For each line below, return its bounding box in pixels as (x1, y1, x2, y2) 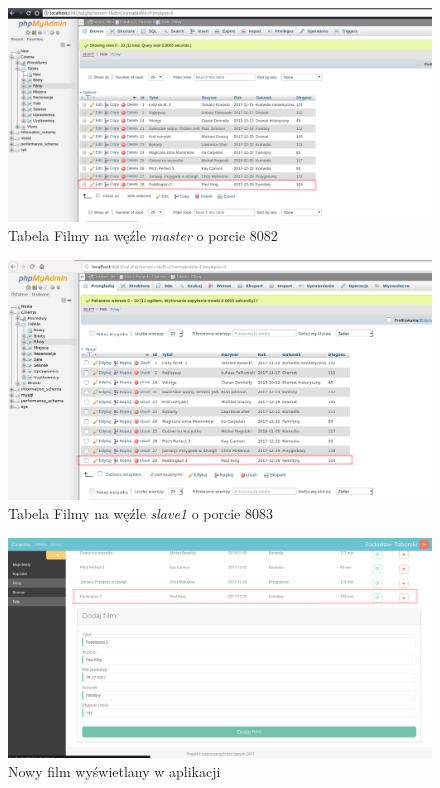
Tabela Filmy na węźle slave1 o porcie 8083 (8, 503, 273, 524)
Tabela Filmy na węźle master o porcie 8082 (8, 225, 278, 246)
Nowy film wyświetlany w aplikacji (8, 761, 221, 782)
